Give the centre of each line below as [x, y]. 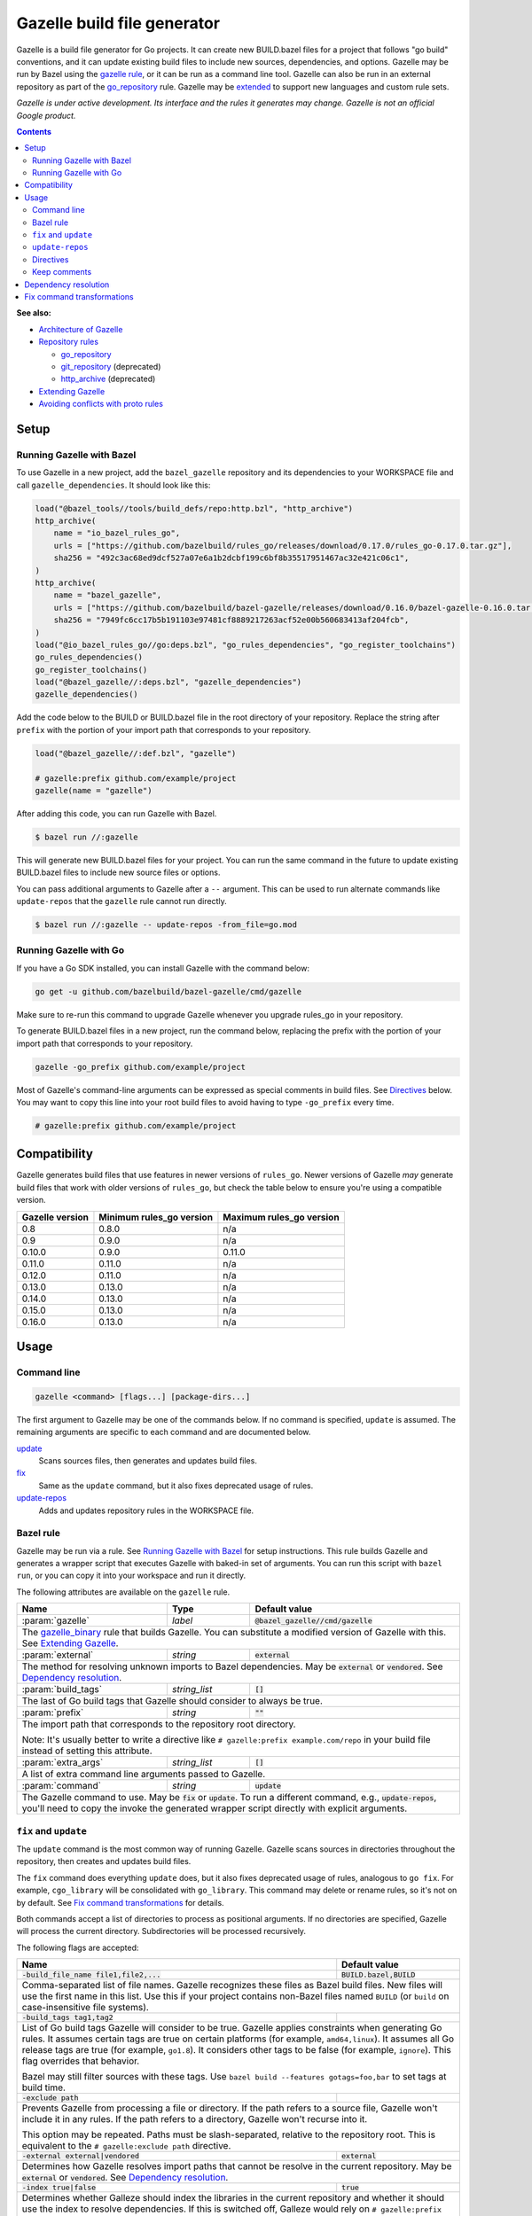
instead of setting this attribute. [87, 1751]
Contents [34, 131]
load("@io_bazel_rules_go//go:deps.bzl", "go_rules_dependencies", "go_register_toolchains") [246, 644]
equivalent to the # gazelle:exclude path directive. [126, 2146]
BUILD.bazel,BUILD [379, 1975]
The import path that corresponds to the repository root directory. [159, 1724]
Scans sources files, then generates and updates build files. [148, 1460]
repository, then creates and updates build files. [104, 1861]
